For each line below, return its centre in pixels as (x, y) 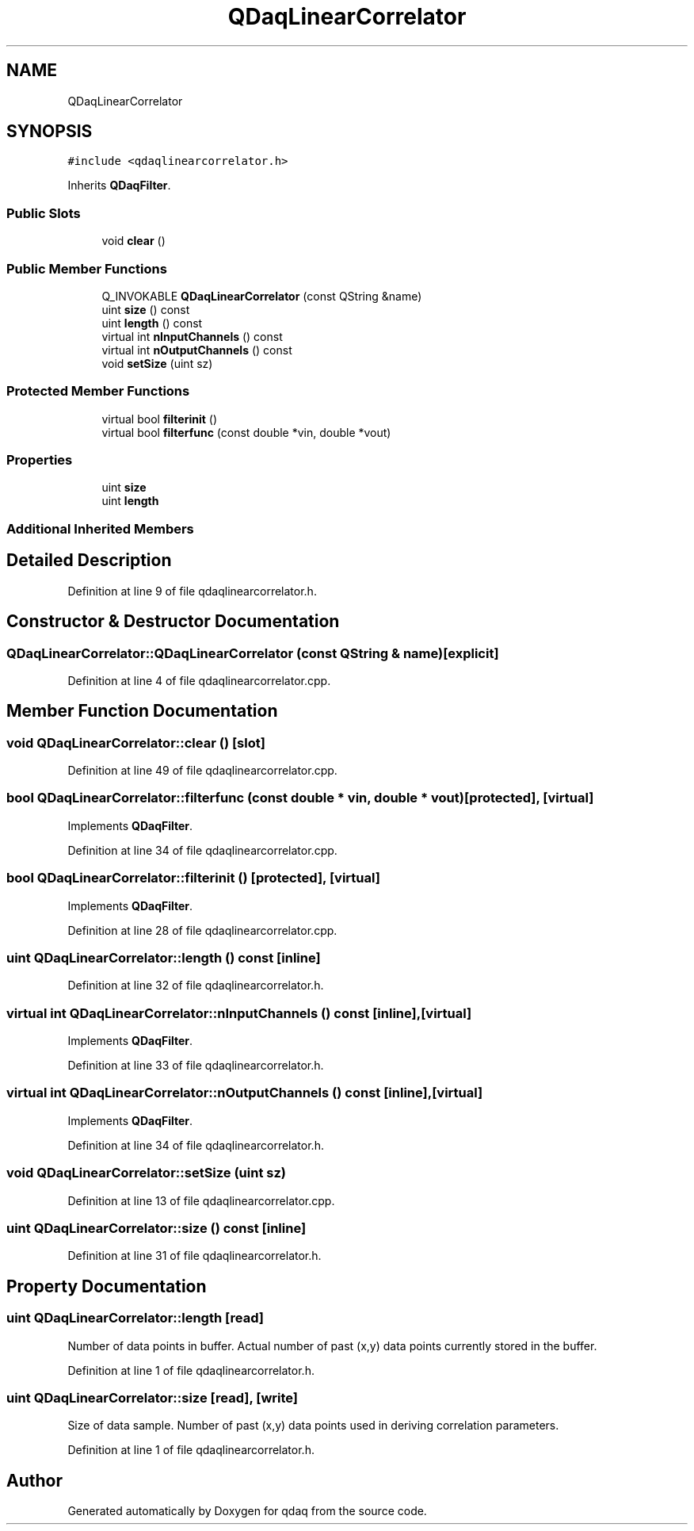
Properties (40, 460)
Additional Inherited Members (100, 528)
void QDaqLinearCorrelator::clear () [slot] (136, 743)
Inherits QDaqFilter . (119, 186)
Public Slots (44, 213)
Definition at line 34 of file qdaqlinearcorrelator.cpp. (202, 850)
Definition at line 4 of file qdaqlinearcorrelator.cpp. (199, 680)
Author (34, 1480)
